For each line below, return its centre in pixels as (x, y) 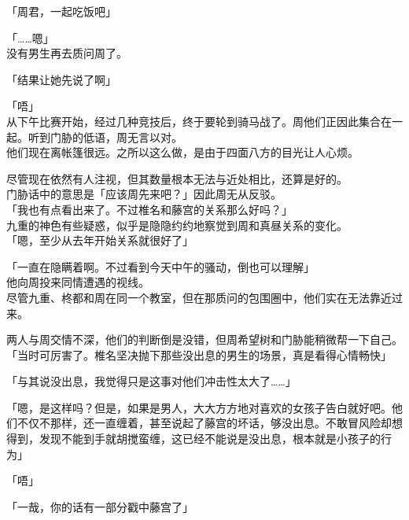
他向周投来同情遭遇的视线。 (78, 282)
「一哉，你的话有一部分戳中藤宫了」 (100, 506)
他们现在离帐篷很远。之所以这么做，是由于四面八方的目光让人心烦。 (182, 152)
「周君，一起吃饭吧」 (61, 11)
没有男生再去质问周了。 (67, 53)
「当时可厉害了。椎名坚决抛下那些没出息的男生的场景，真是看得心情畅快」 (199, 354)
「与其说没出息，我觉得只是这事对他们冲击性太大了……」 (151, 381)
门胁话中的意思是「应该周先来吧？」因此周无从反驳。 (144, 194)
